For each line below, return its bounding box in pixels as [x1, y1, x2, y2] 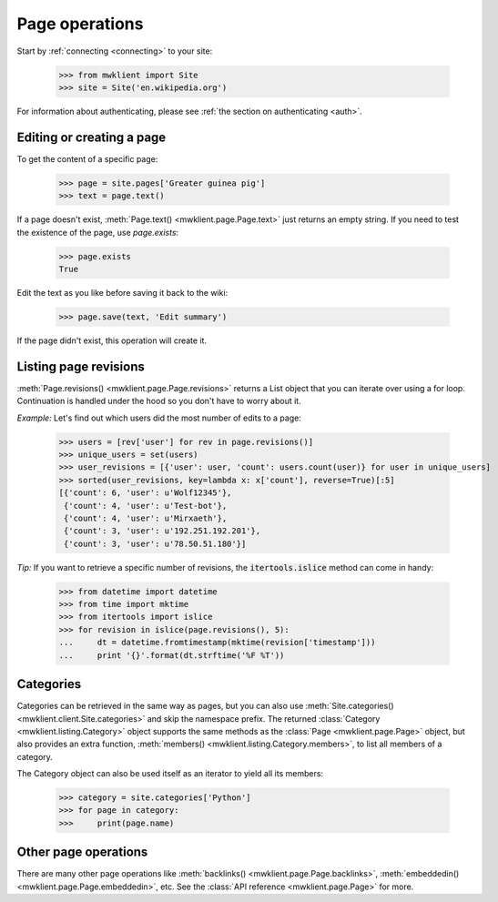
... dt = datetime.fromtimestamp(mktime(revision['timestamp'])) [58, 637, 376, 648]
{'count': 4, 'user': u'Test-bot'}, [64, 501, 228, 511]
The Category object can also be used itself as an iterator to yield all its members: [16, 768, 323, 779]
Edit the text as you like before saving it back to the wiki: [16, 287, 229, 298]
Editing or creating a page [16, 129, 167, 145]
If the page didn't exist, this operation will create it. [16, 335, 208, 346]
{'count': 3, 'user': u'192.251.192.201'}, [64, 526, 261, 536]
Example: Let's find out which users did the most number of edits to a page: [16, 412, 302, 423]
